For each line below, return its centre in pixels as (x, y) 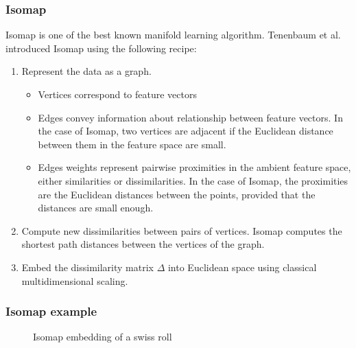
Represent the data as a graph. (86, 71)
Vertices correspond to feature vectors (117, 94)
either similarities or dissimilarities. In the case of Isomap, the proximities (193, 180)
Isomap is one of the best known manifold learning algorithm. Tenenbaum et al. (173, 35)
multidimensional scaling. (75, 280)
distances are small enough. (96, 208)
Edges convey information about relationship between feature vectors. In (190, 117)
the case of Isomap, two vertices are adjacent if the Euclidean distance (186, 131)
